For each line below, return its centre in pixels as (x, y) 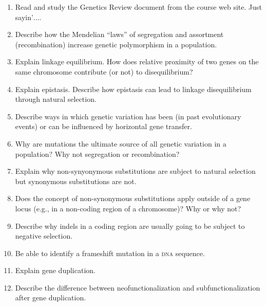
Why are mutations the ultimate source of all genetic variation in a (121, 143)
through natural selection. (56, 99)
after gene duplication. (51, 298)
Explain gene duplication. (55, 270)
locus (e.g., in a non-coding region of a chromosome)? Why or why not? (128, 208)
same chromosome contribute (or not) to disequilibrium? (104, 71)
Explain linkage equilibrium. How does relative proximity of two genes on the (137, 61)
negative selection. (44, 236)
